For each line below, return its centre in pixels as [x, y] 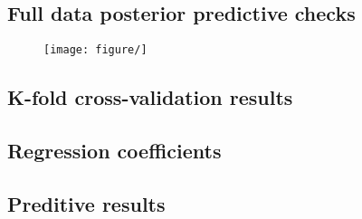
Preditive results [86, 203]
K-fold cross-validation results [150, 97]
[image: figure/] [95, 50]
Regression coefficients [114, 151]
